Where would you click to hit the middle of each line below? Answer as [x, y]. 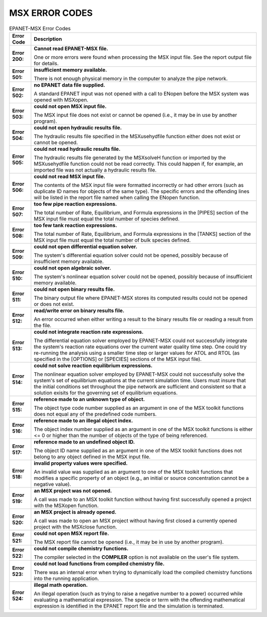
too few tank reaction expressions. [75, 225]
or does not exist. [54, 304]
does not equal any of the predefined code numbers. [95, 414]
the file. [43, 325]
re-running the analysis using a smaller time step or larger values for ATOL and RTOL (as [137, 353]
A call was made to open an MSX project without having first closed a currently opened [135, 521]
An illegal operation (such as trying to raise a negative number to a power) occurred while [138, 593]
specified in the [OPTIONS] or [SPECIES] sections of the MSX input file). [118, 359]
